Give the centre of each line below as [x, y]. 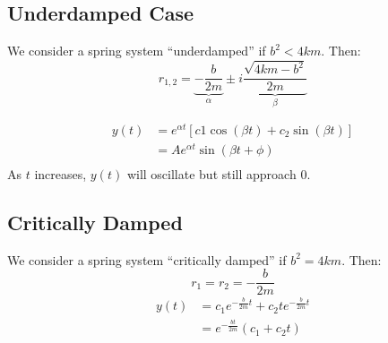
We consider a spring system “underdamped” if [137, 51]
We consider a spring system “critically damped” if [147, 259]
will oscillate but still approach [211, 173]
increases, [60, 173]
